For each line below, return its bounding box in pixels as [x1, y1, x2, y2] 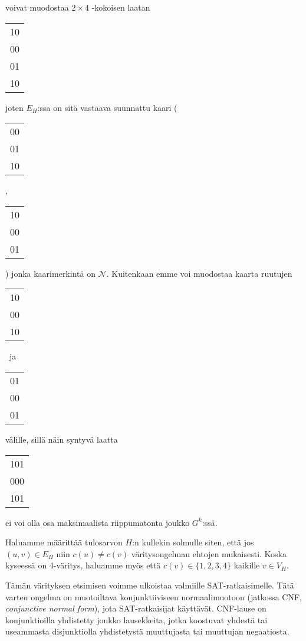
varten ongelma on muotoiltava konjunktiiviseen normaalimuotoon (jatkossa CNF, [5, 590, 302, 603]
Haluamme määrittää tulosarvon [5, 536, 123, 548]
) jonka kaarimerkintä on [5, 267, 96, 279]
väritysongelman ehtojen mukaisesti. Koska [131, 547, 287, 560]
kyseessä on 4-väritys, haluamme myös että [5, 559, 161, 571]
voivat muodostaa [5, 1, 69, 13]
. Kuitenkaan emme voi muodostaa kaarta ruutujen [106, 267, 292, 279]
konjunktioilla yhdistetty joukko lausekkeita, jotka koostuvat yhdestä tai [5, 613, 268, 626]
